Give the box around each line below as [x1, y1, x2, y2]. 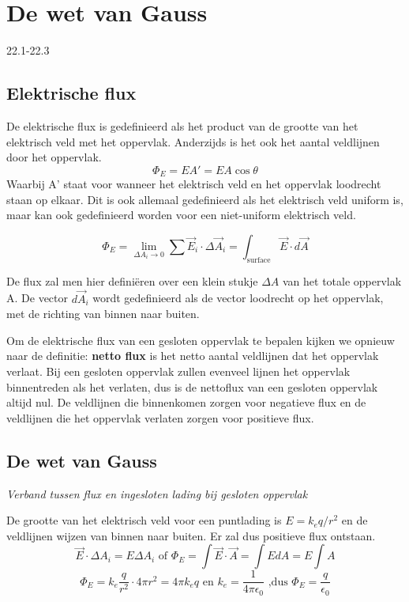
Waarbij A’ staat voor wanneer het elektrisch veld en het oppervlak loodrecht [6, 176, 381, 192]
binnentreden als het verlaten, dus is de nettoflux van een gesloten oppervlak [6, 378, 378, 395]
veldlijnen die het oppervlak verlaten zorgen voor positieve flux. [6, 409, 314, 426]
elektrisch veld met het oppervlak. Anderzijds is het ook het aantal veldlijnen [6, 133, 380, 150]
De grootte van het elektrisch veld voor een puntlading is [6, 512, 282, 528]
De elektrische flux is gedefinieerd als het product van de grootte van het [6, 117, 358, 134]
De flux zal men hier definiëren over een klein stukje [6, 272, 258, 289]
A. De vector [6, 290, 68, 306]
